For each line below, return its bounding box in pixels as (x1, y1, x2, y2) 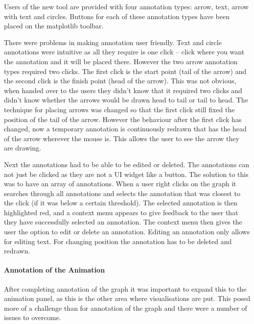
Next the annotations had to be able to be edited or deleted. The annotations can (4, 159, 250, 169)
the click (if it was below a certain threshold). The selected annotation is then (4, 198, 238, 208)
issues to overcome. (4, 312, 61, 323)
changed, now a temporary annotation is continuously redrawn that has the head (4, 124, 247, 134)
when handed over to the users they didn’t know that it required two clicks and (4, 85, 242, 95)
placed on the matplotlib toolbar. (4, 21, 104, 31)
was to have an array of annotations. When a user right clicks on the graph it (4, 178, 236, 189)
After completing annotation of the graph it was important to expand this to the (4, 283, 247, 294)
